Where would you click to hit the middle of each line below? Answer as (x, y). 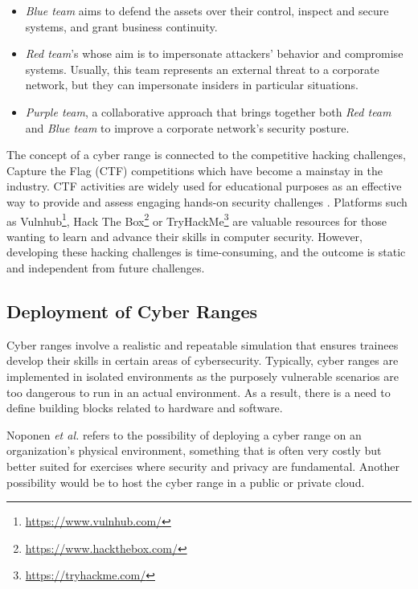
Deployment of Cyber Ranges (132, 311)
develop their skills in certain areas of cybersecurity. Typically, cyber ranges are (203, 360)
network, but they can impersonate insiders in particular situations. (192, 85)
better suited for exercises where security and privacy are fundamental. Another (203, 466)
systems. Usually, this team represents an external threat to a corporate (202, 69)
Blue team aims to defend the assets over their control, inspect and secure (207, 10)
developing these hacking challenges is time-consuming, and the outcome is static (206, 252)
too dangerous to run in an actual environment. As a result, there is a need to (199, 392)
